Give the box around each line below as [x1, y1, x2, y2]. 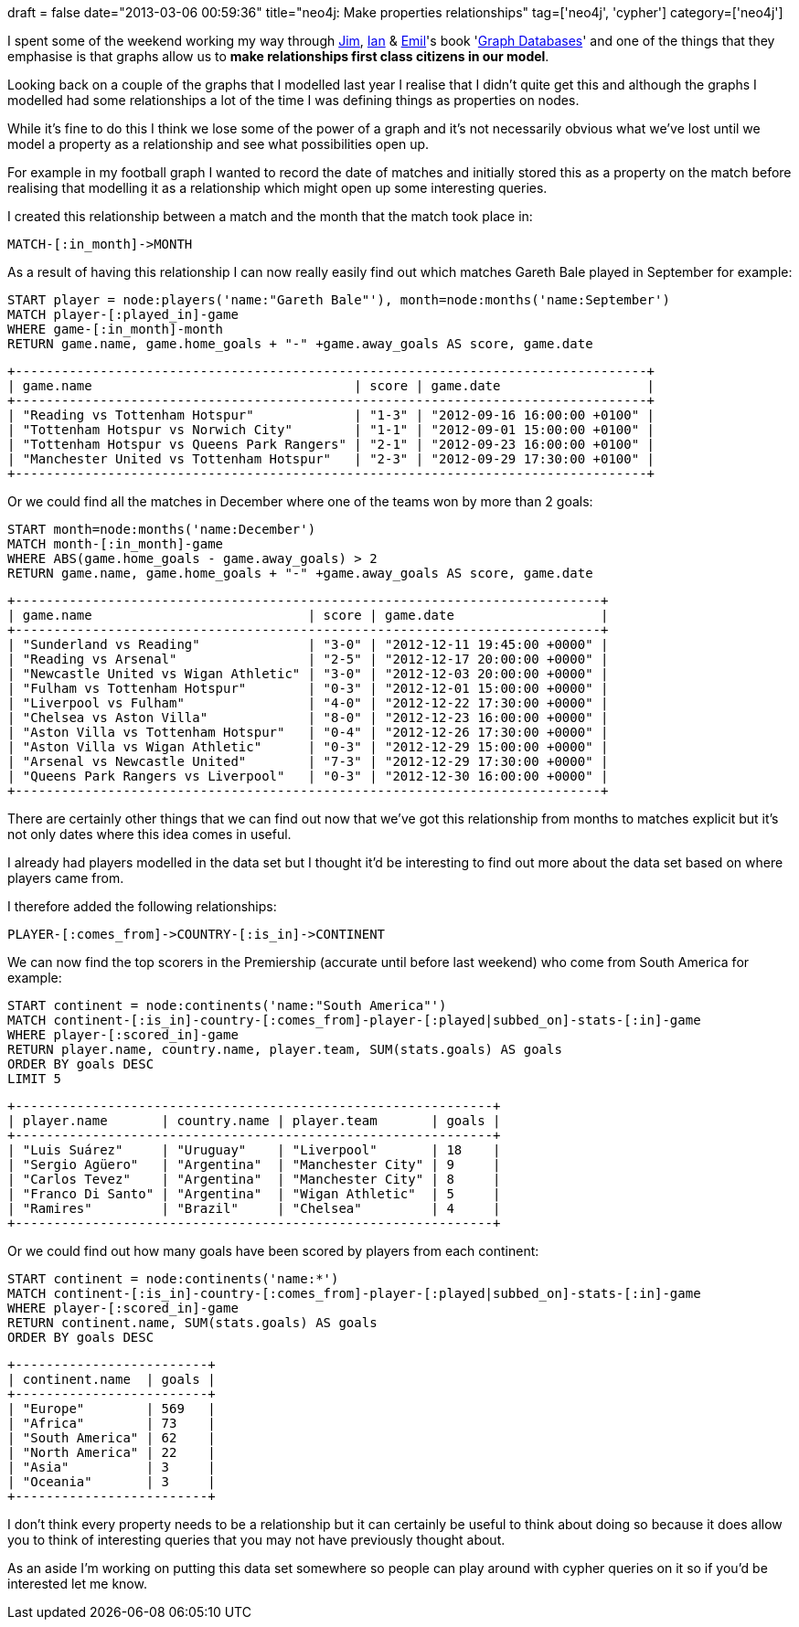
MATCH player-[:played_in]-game [7, 307, 239, 322]
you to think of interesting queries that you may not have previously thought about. [7, 1532, 506, 1547]
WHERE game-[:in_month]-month [7, 322, 224, 336]
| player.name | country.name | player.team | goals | [7, 1113, 501, 1128]
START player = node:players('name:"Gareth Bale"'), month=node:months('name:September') [7, 292, 670, 307]
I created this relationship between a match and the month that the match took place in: [7, 208, 533, 224]
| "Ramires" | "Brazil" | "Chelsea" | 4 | [7, 1201, 501, 1216]
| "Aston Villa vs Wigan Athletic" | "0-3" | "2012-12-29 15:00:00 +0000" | [7, 739, 609, 754]
